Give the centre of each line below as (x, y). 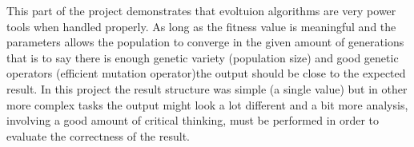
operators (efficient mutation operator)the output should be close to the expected (206, 73)
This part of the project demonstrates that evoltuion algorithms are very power (201, 10)
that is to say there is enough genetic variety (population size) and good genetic (203, 57)
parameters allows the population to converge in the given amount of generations (205, 42)
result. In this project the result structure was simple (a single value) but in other (207, 88)
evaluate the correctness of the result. (98, 135)
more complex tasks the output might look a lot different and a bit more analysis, (207, 104)
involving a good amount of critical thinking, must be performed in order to (193, 120)
